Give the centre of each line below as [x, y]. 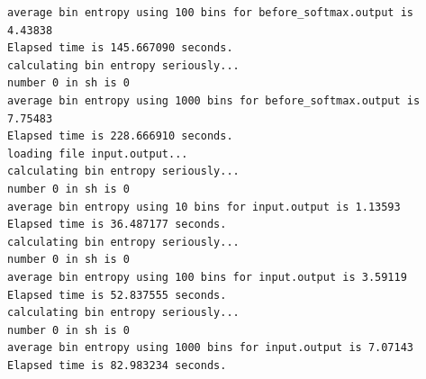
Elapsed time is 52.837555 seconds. [117, 295]
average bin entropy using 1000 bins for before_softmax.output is [214, 100]
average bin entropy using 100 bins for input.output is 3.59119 [207, 277]
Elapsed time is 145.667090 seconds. [120, 48]
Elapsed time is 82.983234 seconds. [117, 365]
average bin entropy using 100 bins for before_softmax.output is [211, 13]
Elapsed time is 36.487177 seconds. [117, 225]
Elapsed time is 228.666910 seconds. [120, 136]
